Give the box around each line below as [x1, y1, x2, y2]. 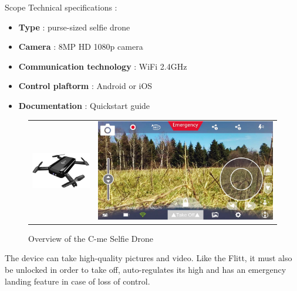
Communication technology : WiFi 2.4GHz [18, 60, 187, 72]
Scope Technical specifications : [5, 1, 117, 13]
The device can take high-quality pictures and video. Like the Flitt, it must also [5, 252, 292, 264]
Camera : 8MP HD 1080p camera [18, 40, 143, 53]
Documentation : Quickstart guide [18, 99, 150, 111]
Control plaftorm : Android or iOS [18, 80, 153, 92]
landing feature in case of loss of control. [5, 275, 150, 287]
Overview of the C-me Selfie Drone [28, 232, 153, 244]
